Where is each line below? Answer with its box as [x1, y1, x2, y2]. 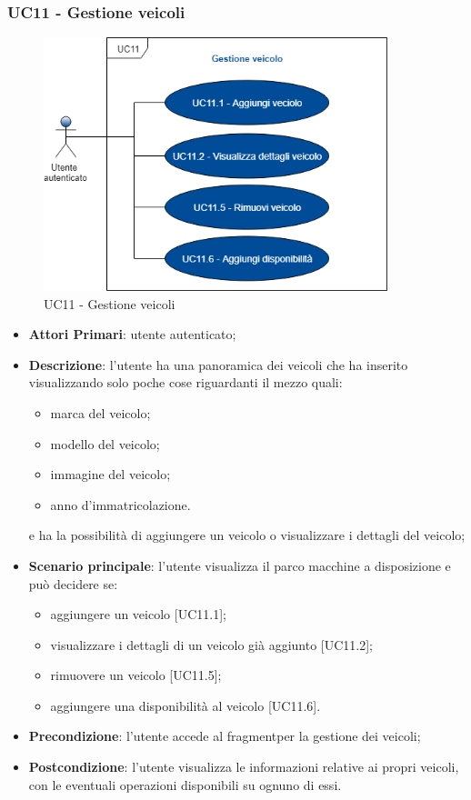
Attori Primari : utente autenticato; [28, 325, 236, 344]
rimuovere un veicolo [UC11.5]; [50, 665, 222, 685]
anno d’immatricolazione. [50, 495, 191, 514]
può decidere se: [28, 574, 118, 593]
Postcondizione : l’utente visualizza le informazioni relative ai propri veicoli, [28, 757, 459, 776]
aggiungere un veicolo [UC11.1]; [50, 605, 226, 624]
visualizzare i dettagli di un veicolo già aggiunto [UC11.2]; [50, 635, 374, 654]
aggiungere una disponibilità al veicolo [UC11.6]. [50, 695, 321, 715]
